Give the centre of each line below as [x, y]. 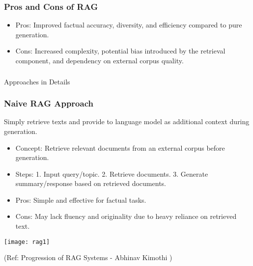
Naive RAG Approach [49, 103]
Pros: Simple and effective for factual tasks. [81, 199]
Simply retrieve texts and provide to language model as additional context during [127, 121]
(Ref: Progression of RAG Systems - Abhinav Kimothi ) [88, 257]
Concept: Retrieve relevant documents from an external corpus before [120, 147]
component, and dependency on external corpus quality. [99, 60]
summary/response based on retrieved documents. [91, 183]
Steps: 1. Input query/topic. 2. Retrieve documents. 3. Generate [112, 173]
